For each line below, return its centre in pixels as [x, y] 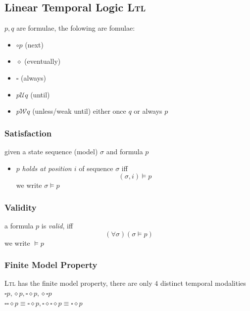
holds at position [47, 168]
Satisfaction [28, 133]
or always [148, 111]
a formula [19, 225]
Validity [21, 207]
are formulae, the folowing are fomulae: [76, 28]
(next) [34, 44]
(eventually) [43, 61]
